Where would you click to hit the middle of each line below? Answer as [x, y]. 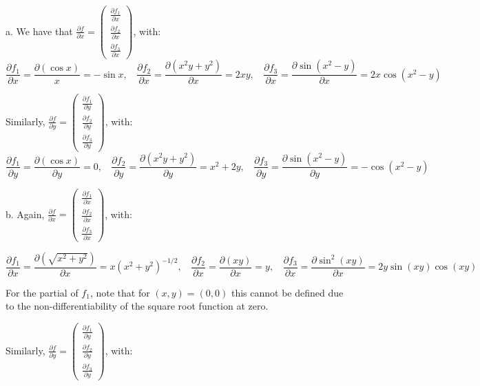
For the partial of [42, 292]
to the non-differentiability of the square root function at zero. [137, 306]
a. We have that [39, 31]
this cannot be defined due [287, 292]
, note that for [120, 292]
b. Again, [25, 214]
